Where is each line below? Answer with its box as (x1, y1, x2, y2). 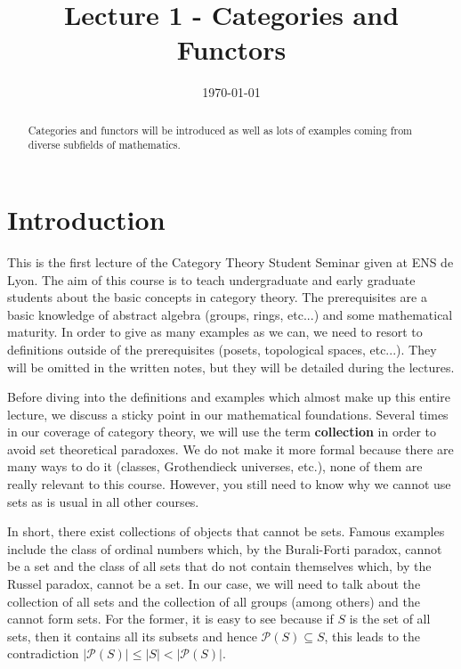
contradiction (7, 644, 79, 663)
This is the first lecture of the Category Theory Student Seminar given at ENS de (7, 252, 454, 271)
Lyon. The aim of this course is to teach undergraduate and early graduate (7, 270, 416, 289)
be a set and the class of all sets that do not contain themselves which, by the (7, 557, 432, 575)
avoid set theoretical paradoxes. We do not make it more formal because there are (7, 439, 454, 458)
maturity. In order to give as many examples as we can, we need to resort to (7, 322, 423, 341)
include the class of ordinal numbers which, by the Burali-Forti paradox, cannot (7, 539, 442, 558)
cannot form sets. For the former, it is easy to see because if (7, 609, 334, 628)
